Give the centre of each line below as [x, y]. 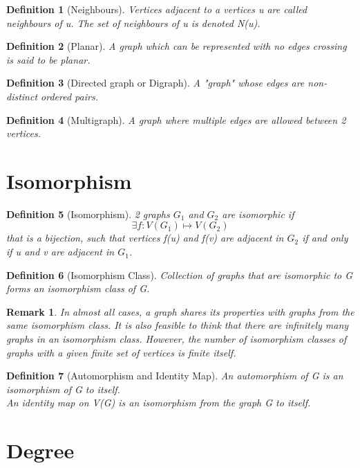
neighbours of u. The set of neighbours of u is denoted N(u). [133, 22]
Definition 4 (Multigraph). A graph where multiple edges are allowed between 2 [176, 119]
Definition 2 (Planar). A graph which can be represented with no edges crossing [177, 46]
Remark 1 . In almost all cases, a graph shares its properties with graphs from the [180, 311]
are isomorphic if [258, 214]
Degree [40, 450]
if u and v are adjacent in [60, 252]
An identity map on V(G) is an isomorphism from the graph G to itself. [159, 403]
